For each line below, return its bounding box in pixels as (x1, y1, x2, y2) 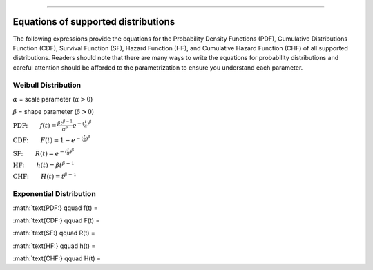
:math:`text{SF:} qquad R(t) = (12, 229, 96, 238)
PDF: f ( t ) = (12, 122, 57, 129)
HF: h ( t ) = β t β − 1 (12, 160, 75, 169)
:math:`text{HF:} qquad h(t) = (12, 242, 96, 250)
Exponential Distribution (12, 189, 96, 199)
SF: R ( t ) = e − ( (12, 148, 67, 157)
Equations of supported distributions (12, 16, 175, 28)
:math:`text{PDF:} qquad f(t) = (12, 204, 98, 212)
